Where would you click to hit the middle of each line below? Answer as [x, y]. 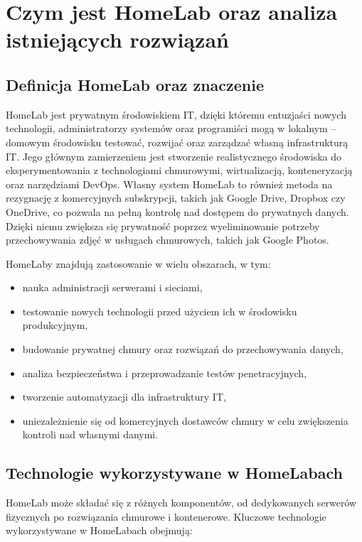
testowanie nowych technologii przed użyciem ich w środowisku [160, 311]
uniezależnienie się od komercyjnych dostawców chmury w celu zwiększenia [185, 420]
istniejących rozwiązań [117, 39]
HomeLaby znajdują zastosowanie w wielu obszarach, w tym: [138, 263]
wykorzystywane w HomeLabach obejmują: [99, 530]
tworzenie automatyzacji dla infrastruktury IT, [124, 397]
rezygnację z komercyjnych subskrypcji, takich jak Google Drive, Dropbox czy [176, 198]
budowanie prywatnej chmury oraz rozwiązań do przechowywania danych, [183, 349]
